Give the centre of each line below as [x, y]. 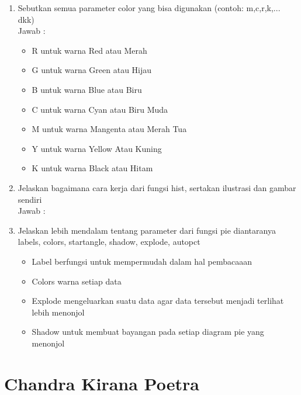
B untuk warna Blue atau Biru [87, 89]
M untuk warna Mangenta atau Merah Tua [109, 129]
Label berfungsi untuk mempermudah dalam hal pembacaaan [142, 261]
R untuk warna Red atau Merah [89, 50]
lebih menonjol [58, 312]
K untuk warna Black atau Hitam [92, 168]
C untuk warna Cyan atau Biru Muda [100, 109]
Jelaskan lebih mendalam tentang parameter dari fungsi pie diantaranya [147, 230]
